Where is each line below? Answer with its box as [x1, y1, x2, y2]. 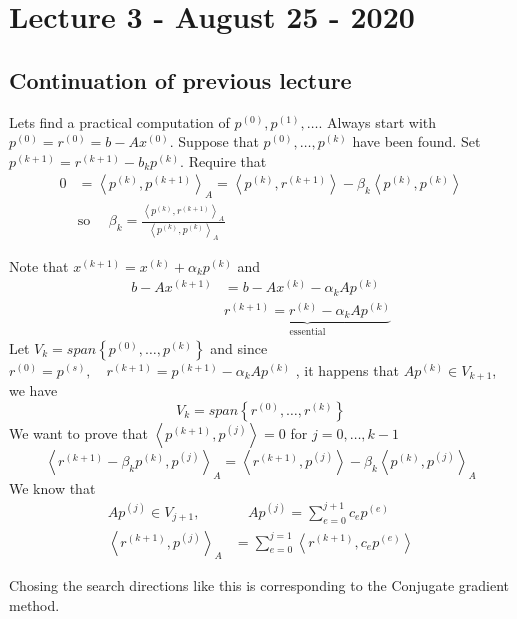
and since [210, 337, 268, 358]
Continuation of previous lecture [9, 64, 352, 95]
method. [9, 594, 60, 615]
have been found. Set [352, 131, 481, 152]
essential [289, 327, 326, 338]
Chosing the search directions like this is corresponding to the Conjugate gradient [9, 575, 509, 596]
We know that [9, 477, 96, 498]
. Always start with [318, 111, 437, 132]
